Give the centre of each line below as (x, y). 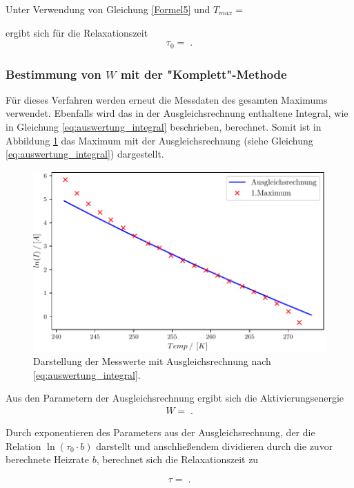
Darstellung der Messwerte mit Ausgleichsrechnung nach (152, 361)
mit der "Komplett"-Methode (204, 74)
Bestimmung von (53, 74)
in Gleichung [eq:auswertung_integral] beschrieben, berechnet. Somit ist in (164, 127)
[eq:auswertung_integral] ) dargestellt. (85, 154)
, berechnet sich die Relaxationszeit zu (177, 459)
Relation (23, 445)
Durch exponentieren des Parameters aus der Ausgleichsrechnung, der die (160, 432)
